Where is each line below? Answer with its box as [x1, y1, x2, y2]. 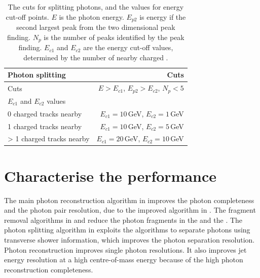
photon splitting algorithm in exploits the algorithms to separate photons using [4, 224, 250, 235]
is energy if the [139, 11, 186, 22]
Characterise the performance [4, 165, 217, 186]
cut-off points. [6, 11, 49, 22]
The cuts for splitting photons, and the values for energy [8, 2, 184, 12]
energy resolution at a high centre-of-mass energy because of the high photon [4, 254, 243, 265]
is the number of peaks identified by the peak [44, 31, 184, 42]
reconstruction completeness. [4, 264, 93, 274]
